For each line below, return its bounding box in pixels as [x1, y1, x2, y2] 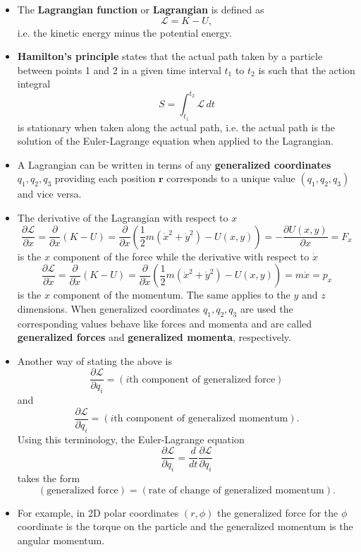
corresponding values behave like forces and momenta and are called [17, 316, 312, 330]
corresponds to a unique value [166, 171, 295, 186]
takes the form [17, 471, 80, 486]
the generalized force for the [217, 505, 338, 520]
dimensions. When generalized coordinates [17, 301, 200, 316]
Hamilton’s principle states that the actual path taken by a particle [17, 49, 323, 64]
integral [17, 76, 51, 91]
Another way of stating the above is [17, 353, 172, 368]
